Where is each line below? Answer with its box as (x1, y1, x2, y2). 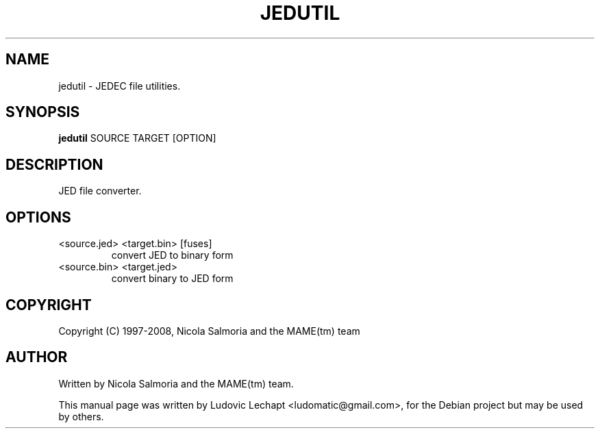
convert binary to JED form (111, 272, 234, 285)
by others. (58, 410, 104, 422)
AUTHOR (5, 348, 68, 366)
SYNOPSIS (5, 103, 80, 121)
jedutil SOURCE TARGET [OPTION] (58, 132, 216, 144)
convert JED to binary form (111, 249, 234, 261)
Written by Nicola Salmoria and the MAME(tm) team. (58, 377, 294, 390)
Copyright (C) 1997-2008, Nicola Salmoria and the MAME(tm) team (58, 324, 360, 337)
